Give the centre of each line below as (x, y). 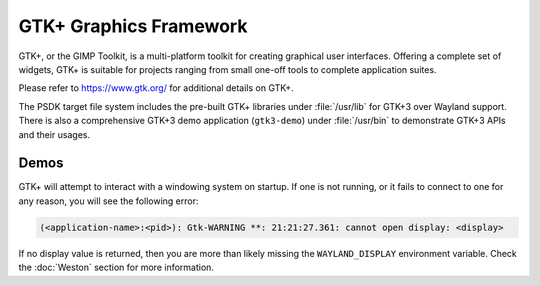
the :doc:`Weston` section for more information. (116, 267)
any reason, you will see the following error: (108, 201)
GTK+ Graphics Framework (133, 26)
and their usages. (54, 134)
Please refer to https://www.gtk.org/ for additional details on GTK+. (156, 88)
